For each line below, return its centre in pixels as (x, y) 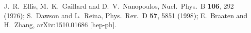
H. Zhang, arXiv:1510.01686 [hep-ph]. (60, 25)
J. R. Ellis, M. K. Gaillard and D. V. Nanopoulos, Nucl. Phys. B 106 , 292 (119, 6)
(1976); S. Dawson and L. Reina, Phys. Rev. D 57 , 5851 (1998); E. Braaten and (126, 15)
